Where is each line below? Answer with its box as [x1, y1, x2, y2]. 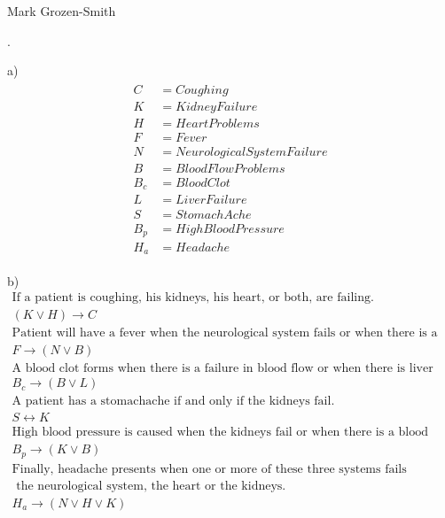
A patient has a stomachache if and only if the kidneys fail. [12, 395, 335, 408]
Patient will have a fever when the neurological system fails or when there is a [12, 327, 438, 340]
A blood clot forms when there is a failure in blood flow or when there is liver [12, 362, 433, 375]
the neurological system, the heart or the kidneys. [16, 479, 286, 492]
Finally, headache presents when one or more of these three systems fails [12, 462, 407, 475]
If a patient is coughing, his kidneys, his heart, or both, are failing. [12, 291, 374, 305]
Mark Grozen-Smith [7, 2, 116, 19]
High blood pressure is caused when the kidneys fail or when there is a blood [12, 426, 429, 439]
